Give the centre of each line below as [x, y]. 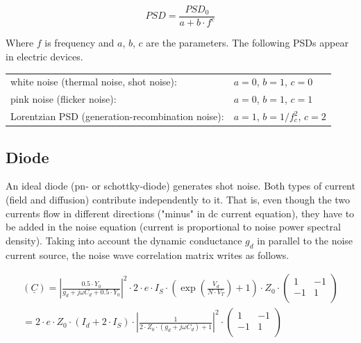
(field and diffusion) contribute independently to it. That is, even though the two [178, 199]
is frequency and [79, 43]
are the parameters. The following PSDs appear [247, 43]
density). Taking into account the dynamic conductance [124, 240]
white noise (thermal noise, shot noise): [94, 82]
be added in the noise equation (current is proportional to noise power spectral [173, 227]
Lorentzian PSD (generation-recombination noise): [117, 116]
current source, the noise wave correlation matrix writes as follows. [148, 254]
